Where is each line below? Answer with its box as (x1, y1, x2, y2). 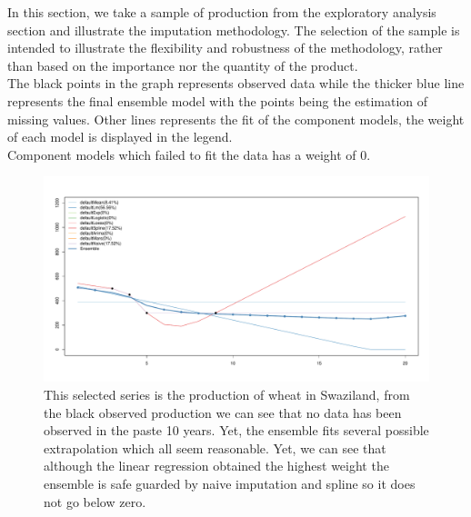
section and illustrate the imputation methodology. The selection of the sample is (7, 20, 460, 39)
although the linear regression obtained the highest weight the (44, 456, 389, 475)
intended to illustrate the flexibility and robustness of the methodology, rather (7, 38, 443, 57)
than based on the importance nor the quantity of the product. (7, 55, 358, 75)
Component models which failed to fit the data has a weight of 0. (7, 144, 371, 164)
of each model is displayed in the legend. (7, 127, 233, 146)
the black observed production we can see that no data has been (44, 403, 402, 422)
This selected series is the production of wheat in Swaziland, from (44, 385, 410, 404)
